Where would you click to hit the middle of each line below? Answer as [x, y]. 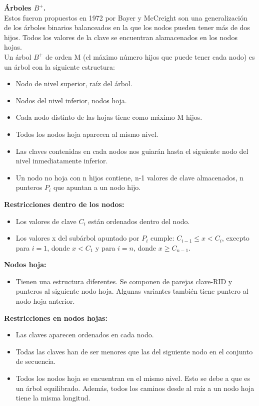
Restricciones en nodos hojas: [56, 318]
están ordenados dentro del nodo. [139, 221]
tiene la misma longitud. [53, 398]
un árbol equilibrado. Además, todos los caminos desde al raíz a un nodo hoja [135, 388]
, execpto [235, 238]
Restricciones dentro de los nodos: [64, 204]
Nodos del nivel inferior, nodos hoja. [71, 100]
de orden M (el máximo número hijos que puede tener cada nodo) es [150, 56]
